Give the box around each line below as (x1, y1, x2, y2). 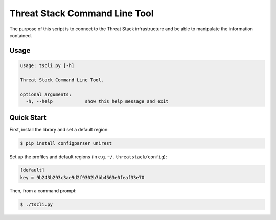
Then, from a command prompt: (9, 187, 77, 194)
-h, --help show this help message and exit (26, 98, 169, 104)
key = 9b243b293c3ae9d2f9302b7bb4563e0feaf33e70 (20, 174, 145, 180)
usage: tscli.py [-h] (20, 62, 75, 69)
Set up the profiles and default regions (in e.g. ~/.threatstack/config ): (9, 153, 167, 160)
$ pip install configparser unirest (20, 141, 112, 146)
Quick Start (9, 113, 47, 122)
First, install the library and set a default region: (9, 127, 109, 133)
